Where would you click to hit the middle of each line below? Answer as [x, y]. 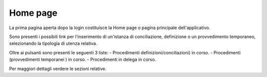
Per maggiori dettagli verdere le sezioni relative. [58, 69]
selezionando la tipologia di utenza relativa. [53, 43]
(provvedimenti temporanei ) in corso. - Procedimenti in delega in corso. [83, 60]
